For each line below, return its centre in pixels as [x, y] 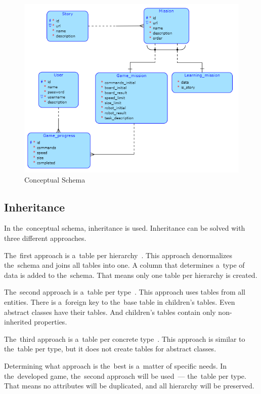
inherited [18, 322]
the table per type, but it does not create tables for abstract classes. [110, 349]
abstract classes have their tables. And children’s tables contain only [110, 312]
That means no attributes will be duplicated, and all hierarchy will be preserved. [129, 386]
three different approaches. [45, 238]
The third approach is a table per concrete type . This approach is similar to [125, 338]
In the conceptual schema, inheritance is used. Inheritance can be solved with [125, 228]
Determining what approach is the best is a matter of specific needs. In [116, 365]
